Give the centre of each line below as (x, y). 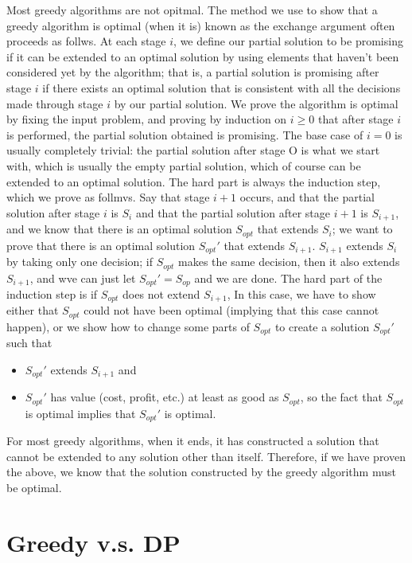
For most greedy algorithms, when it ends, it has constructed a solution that (193, 441)
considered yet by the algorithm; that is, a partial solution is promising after (193, 72)
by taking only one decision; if (80, 262)
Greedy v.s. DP (93, 542)
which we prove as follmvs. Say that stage (108, 197)
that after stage (356, 119)
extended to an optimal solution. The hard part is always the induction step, (194, 181)
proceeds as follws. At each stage (86, 41)
